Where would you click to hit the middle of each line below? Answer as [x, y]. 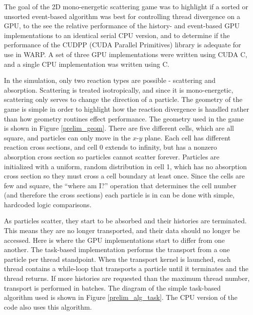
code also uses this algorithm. [48, 306]
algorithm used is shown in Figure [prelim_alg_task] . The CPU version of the [121, 297]
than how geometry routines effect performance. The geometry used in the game [124, 118]
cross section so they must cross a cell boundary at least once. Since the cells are [124, 176]
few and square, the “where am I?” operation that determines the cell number [120, 185]
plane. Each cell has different [187, 137]
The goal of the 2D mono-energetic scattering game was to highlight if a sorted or [126, 6]
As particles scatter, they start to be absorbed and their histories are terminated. [125, 221]
